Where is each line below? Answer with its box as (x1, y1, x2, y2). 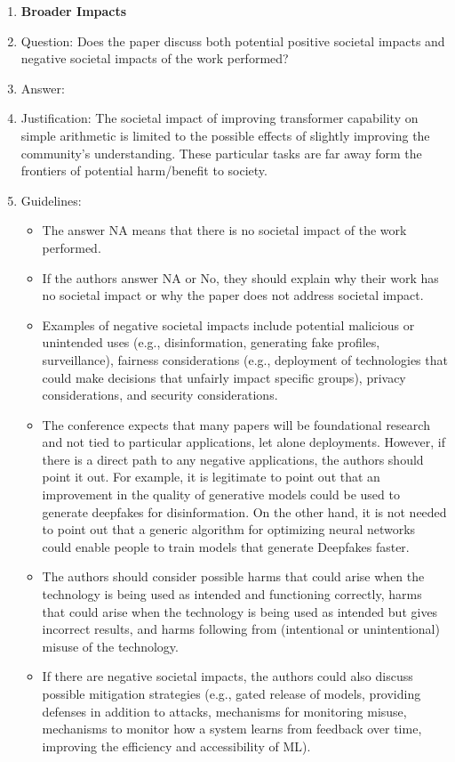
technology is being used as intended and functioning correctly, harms (42, 585, 422, 604)
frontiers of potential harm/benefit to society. (20, 161, 267, 180)
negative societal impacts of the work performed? (20, 49, 289, 68)
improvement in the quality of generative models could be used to (42, 485, 400, 504)
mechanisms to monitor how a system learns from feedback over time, (42, 719, 422, 738)
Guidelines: (20, 190, 82, 209)
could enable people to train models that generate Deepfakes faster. (42, 537, 410, 555)
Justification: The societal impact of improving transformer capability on (20, 109, 419, 127)
